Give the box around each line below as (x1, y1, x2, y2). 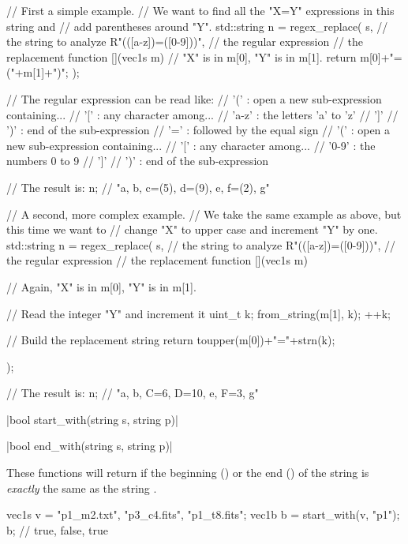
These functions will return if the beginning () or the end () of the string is (6, 464, 369, 481)
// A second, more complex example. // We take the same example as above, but (6, 205, 402, 222)
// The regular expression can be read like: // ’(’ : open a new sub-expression (6, 90, 382, 107)
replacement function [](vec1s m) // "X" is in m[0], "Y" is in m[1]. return (6, 48, 357, 65)
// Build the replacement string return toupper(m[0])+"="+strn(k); (6, 332, 335, 348)
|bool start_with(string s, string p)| (6, 411, 178, 427)
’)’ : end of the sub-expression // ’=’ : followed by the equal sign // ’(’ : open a (6, 122, 391, 138)
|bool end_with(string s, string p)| (6, 437, 173, 454)
